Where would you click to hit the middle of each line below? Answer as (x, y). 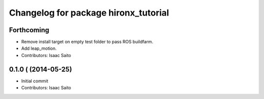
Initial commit (35, 81)
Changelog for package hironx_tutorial (89, 13)
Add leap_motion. (39, 48)
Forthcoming (29, 30)
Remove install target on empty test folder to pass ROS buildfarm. (87, 42)
